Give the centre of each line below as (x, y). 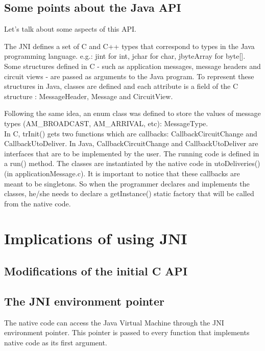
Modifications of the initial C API (96, 271)
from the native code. (38, 203)
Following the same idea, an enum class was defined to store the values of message (132, 113)
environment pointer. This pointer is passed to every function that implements (127, 332)
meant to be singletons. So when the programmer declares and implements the (127, 183)
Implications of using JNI (96, 238)
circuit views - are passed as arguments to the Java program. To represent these (129, 76)
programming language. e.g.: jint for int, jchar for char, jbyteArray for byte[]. (125, 56)
